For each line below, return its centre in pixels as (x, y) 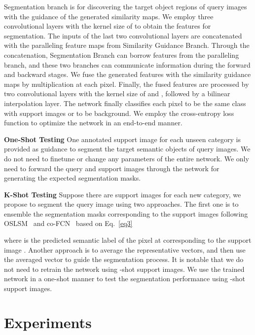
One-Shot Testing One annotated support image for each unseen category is (122, 139)
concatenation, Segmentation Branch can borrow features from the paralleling (122, 55)
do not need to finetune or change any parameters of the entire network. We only (127, 158)
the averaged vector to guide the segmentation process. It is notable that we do (124, 259)
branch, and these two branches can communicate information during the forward (127, 64)
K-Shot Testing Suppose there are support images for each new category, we (123, 194)
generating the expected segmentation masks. (73, 178)
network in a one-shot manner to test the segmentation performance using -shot (125, 279)
